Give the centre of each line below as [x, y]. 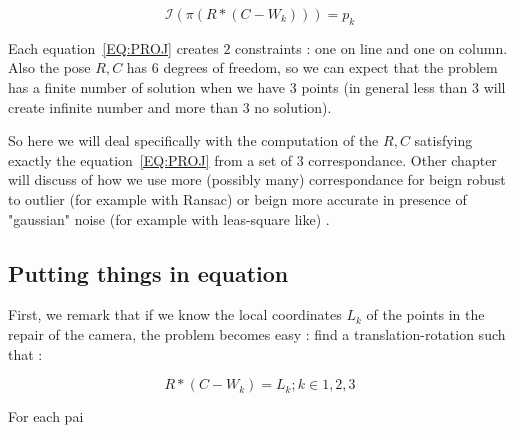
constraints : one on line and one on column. [371, 47]
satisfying [443, 140]
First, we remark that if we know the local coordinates [175, 314]
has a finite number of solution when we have [147, 86]
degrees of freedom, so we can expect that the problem [330, 67]
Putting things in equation [148, 272]
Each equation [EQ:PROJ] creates [113, 47]
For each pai [46, 416]
